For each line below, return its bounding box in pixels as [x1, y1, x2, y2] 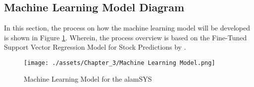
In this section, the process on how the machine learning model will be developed [4, 23, 250, 33]
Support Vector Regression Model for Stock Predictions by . [4, 42, 186, 52]
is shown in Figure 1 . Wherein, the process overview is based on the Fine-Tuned [4, 32, 247, 42]
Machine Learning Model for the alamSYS [24, 73, 152, 84]
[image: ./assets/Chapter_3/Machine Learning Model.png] [24, 59, 215, 66]
